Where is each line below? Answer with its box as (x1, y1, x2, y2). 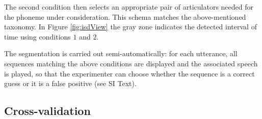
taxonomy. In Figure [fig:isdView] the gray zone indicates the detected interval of (4, 21, 257, 32)
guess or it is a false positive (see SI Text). (4, 78, 137, 89)
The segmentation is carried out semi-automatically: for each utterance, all (4, 48, 238, 59)
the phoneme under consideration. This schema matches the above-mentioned (4, 11, 246, 22)
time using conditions (4, 31, 71, 42)
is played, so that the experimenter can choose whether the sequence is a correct (4, 68, 255, 78)
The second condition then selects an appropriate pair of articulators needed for (4, 2, 254, 12)
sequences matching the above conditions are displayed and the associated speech (4, 58, 258, 68)
